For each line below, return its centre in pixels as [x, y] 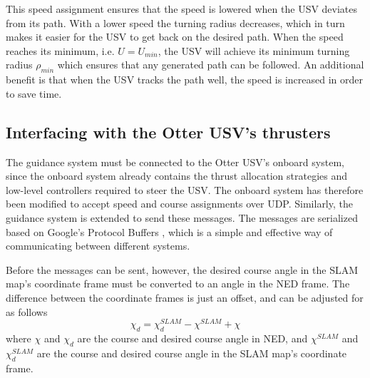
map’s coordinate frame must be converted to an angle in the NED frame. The [178, 283]
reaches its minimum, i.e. [60, 50]
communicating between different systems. [98, 246]
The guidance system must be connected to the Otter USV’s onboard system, [175, 162]
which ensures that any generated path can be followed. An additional [211, 65]
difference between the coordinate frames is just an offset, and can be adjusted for [185, 297]
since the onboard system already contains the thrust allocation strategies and [177, 176]
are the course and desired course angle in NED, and [192, 338]
